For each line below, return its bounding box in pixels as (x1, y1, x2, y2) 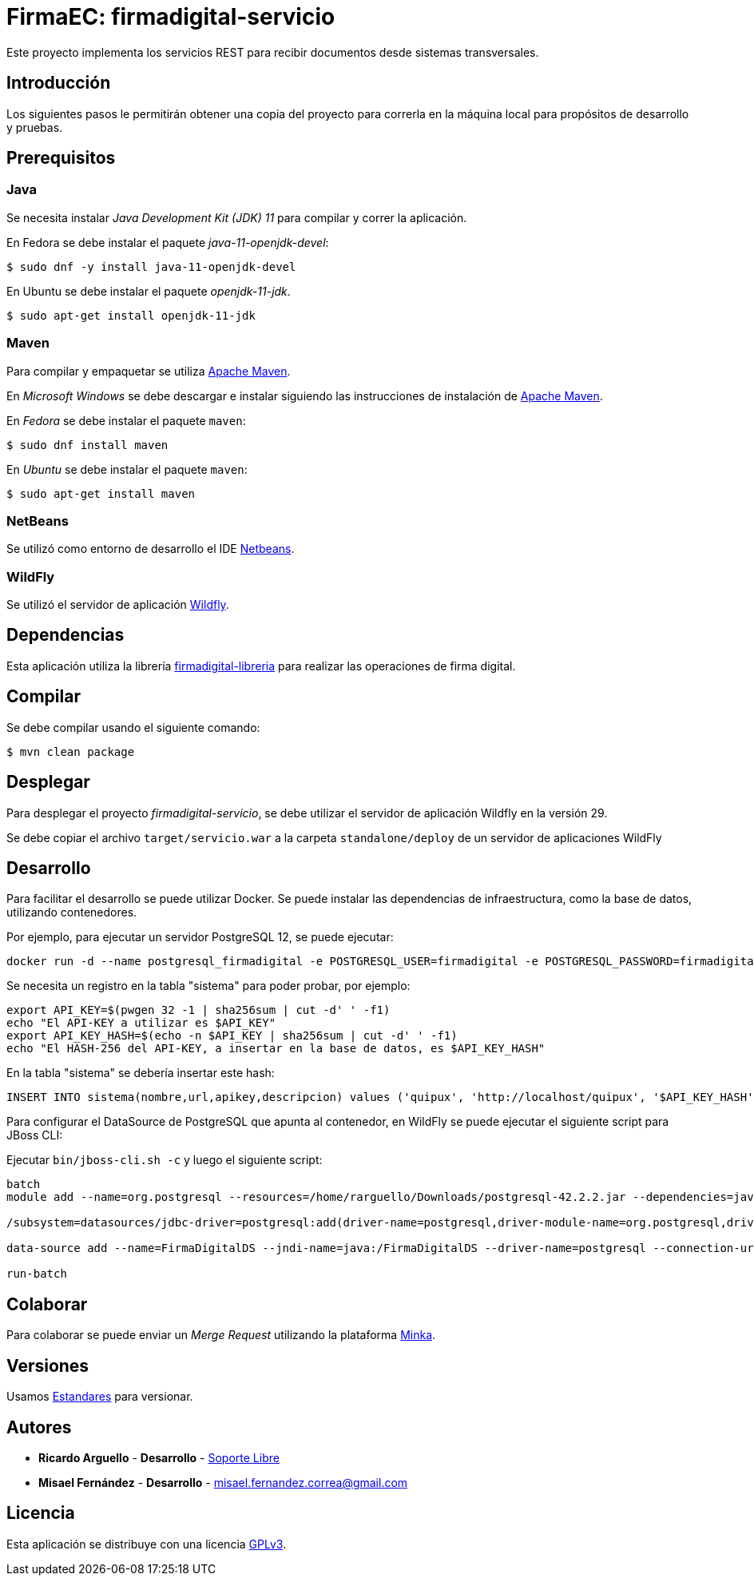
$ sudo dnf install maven (6, 438, 169, 451)
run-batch (6, 1267, 67, 1281)
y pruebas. (6, 120, 63, 134)
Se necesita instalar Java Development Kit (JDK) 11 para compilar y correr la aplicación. (6, 210, 467, 225)
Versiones (6, 1355, 89, 1376)
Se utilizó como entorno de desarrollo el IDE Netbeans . (6, 542, 295, 556)
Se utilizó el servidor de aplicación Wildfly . (6, 598, 229, 612)
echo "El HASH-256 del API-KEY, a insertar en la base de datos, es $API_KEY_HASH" (6, 1042, 546, 1055)
